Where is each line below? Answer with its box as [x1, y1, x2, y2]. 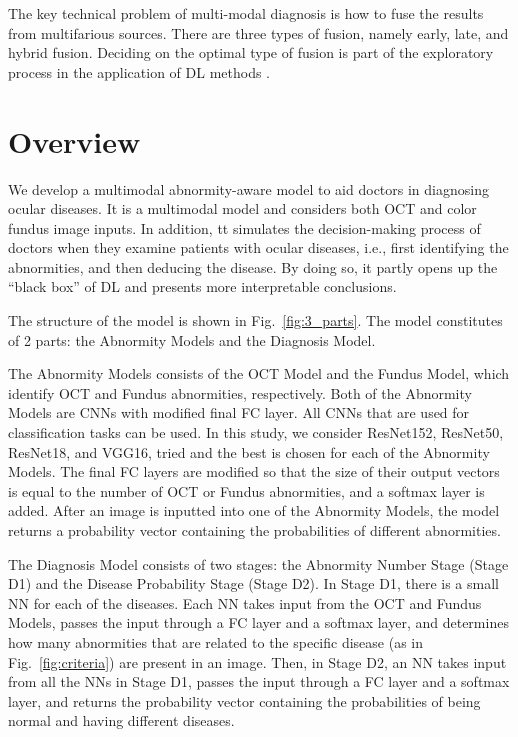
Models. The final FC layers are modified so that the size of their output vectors [8, 461, 500, 482]
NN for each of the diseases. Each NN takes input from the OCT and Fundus [8, 592, 482, 613]
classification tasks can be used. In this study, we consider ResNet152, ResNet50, [8, 422, 504, 443]
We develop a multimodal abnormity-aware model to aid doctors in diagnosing [8, 178, 489, 199]
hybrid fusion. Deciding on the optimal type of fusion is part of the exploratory [8, 42, 494, 63]
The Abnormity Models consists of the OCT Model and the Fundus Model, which [8, 363, 510, 384]
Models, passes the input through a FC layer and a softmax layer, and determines [8, 612, 509, 633]
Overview [8, 120, 141, 161]
